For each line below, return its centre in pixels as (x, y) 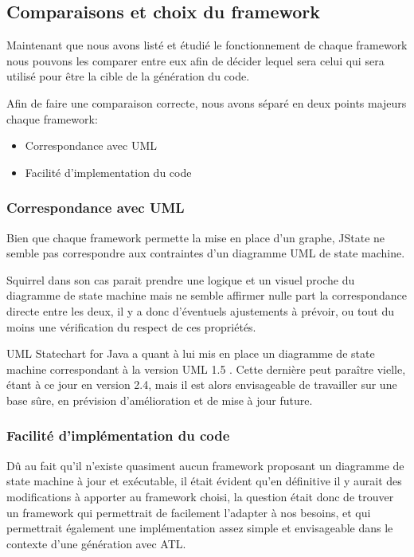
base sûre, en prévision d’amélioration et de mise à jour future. (160, 400)
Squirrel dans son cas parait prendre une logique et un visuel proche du (181, 279)
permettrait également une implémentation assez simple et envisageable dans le (200, 528)
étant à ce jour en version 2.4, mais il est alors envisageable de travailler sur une (202, 384)
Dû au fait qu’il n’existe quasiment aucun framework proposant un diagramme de (205, 465)
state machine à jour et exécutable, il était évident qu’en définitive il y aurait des (204, 481)
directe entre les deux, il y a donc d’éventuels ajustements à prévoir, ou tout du (200, 310)
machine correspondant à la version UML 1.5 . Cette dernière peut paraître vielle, (206, 369)
